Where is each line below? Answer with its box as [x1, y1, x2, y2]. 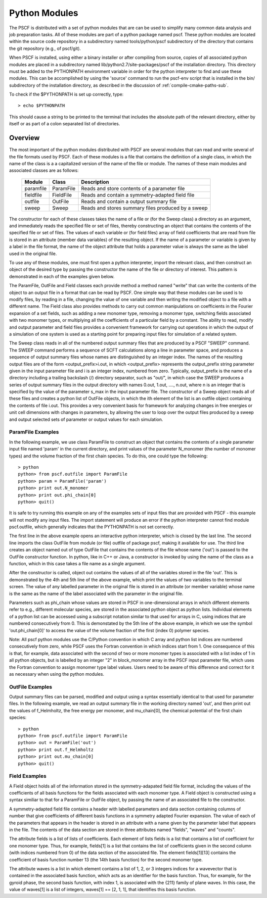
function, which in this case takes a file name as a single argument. [9, 561, 146, 567]
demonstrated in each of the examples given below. [9, 273, 115, 279]
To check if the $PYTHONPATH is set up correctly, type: [9, 92, 124, 98]
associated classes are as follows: [9, 167, 79, 173]
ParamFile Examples [9, 429, 59, 436]
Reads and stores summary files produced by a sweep [81, 204, 208, 211]
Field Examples [9, 773, 46, 780]
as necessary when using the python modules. [9, 671, 104, 677]
